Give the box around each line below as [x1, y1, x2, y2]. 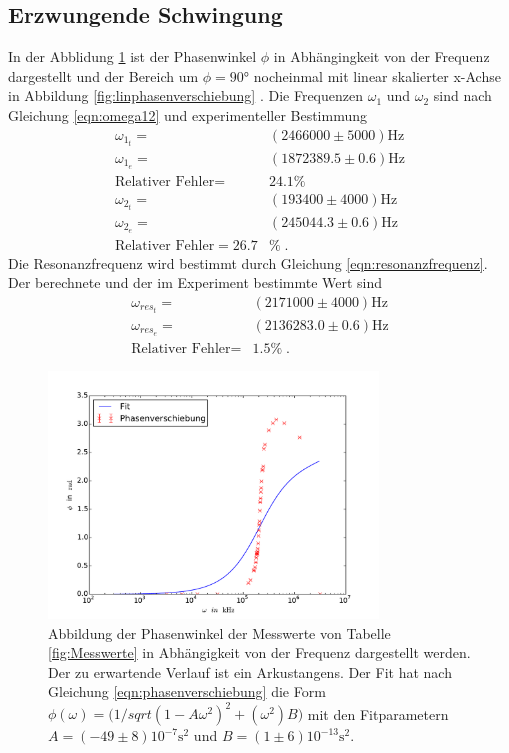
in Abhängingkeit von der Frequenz [273, 46, 490, 67]
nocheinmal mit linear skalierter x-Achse [253, 65, 501, 86]
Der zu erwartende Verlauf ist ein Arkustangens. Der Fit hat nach [48, 661, 452, 682]
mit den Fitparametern [307, 703, 449, 724]
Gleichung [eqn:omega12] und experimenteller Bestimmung [8, 104, 368, 125]
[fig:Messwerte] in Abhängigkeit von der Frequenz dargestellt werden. [48, 642, 471, 663]
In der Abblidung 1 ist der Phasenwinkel [8, 46, 257, 67]
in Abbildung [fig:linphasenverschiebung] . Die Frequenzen [8, 85, 363, 106]
